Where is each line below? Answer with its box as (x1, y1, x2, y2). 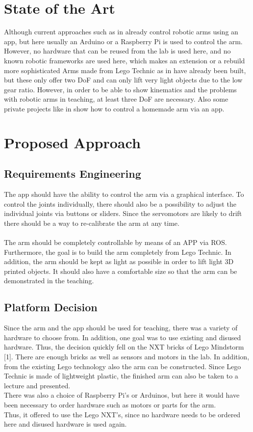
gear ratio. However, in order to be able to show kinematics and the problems (4, 84, 237, 94)
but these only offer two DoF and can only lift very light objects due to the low (4, 75, 243, 85)
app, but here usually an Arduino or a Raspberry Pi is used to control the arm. (4, 36, 243, 46)
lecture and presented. (4, 380, 71, 390)
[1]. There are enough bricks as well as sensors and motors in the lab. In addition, (4, 351, 250, 361)
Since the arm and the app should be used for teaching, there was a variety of (4, 323, 238, 333)
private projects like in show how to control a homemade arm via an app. (4, 103, 225, 113)
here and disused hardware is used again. (4, 419, 127, 429)
